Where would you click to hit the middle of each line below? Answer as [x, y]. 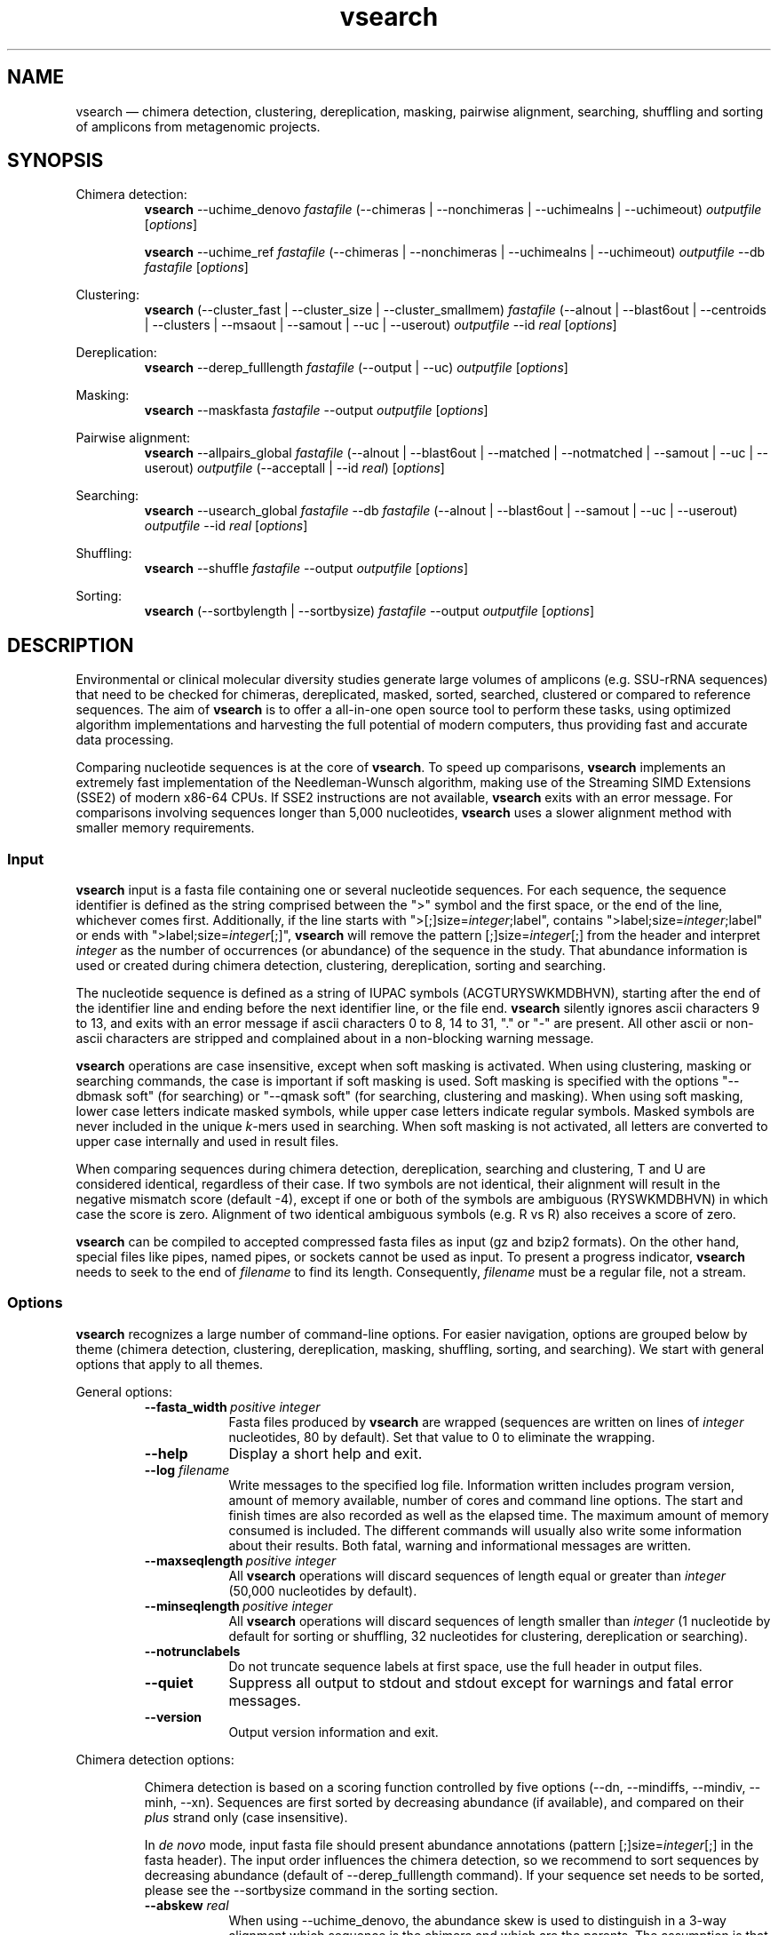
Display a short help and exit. [325, 1453]
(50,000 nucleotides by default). [323, 1590]
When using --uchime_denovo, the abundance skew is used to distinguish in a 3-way [477, 1920]
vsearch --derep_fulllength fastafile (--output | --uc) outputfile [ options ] [356, 368]
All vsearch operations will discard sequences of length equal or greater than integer [477, 1575]
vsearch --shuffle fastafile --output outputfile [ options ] [306, 569]
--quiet [169, 1682]
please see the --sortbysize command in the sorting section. [321, 1890]
